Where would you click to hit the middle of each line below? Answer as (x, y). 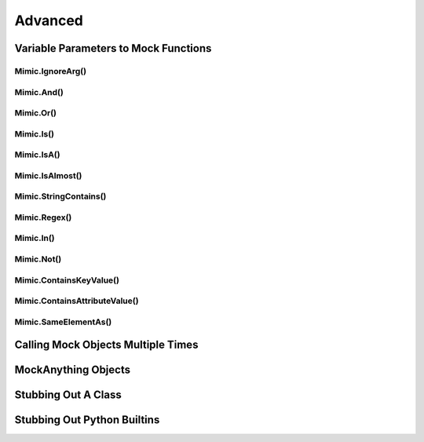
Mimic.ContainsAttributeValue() (77, 301)
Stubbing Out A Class (68, 395)
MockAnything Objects (73, 370)
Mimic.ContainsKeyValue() (67, 280)
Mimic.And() (39, 92)
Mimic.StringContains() (60, 196)
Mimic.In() (35, 238)
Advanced (49, 20)
